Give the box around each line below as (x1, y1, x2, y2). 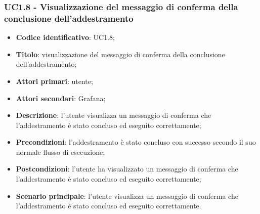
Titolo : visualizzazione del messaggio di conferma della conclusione (16, 49, 225, 59)
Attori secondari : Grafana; (16, 93, 106, 103)
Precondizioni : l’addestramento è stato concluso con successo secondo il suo (16, 137, 256, 147)
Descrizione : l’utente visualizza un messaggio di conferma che (16, 110, 211, 120)
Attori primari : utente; (16, 75, 93, 86)
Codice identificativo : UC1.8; (16, 32, 115, 42)
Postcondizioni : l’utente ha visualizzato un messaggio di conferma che (16, 163, 238, 174)
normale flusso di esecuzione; (16, 146, 105, 157)
